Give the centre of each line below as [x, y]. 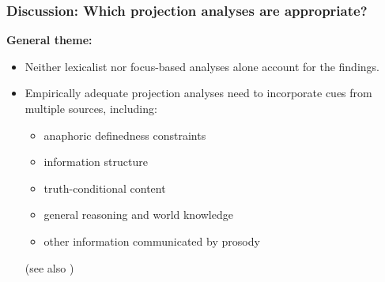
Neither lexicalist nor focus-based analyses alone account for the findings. [202, 66]
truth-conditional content [105, 188]
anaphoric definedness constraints [125, 135]
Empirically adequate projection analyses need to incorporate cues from [198, 93]
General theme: [49, 40]
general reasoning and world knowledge [138, 214]
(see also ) [49, 267]
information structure [96, 162]
